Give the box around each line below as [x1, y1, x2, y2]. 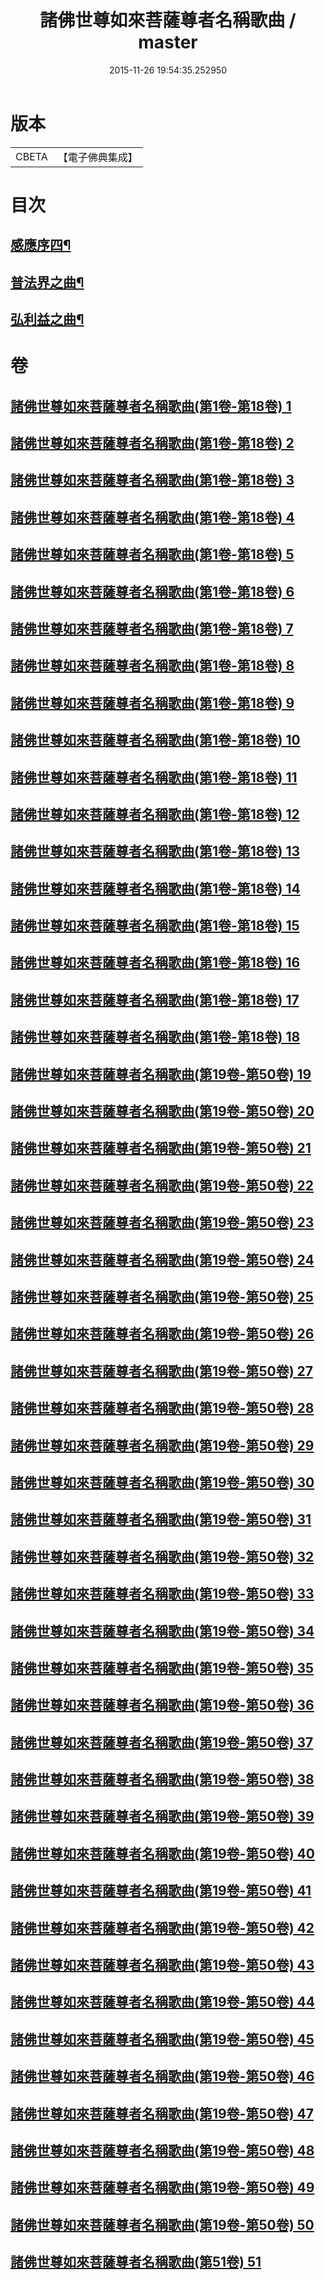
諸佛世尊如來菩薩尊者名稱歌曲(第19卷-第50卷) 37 [10, 1734, 314, 1751]
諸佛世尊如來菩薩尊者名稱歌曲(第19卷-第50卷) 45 [10, 2031, 315, 2048]
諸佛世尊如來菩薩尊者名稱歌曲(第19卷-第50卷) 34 [10, 1622, 315, 1640]
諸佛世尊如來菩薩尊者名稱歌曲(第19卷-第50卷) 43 [10, 1957, 315, 1974]
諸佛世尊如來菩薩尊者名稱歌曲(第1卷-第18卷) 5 [10, 546, 295, 563]
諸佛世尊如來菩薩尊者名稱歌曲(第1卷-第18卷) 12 [10, 806, 300, 823]
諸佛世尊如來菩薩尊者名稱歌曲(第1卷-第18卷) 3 [10, 472, 295, 489]
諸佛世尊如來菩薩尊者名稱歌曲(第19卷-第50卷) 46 [10, 2068, 315, 2085]
